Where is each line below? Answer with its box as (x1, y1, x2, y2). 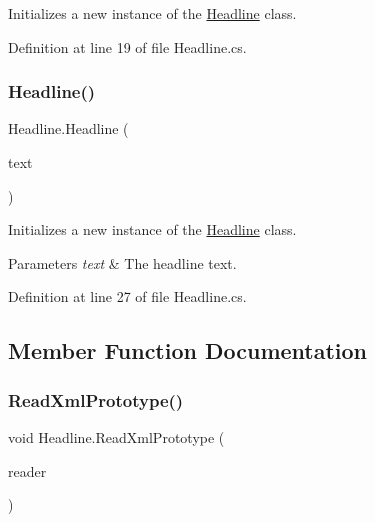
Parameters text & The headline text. (8, 252, 237, 273)
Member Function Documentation (8, 335, 368, 366)
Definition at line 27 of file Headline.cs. (8, 286, 247, 307)
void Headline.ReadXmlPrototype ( (8, 426, 225, 447)
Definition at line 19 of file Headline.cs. (8, 36, 247, 57)
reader (8, 460, 47, 481)
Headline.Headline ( (8, 118, 129, 139)
